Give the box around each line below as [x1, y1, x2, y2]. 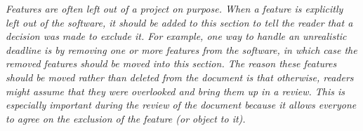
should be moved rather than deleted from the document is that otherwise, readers [6, 69, 354, 84]
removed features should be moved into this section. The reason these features [6, 56, 337, 71]
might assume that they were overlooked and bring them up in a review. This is [6, 83, 345, 98]
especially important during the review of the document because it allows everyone [6, 97, 357, 112]
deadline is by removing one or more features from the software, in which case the [6, 42, 357, 57]
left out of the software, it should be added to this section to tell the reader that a [6, 15, 353, 29]
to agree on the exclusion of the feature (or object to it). [6, 111, 246, 125]
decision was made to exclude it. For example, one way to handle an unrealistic [6, 29, 347, 43]
